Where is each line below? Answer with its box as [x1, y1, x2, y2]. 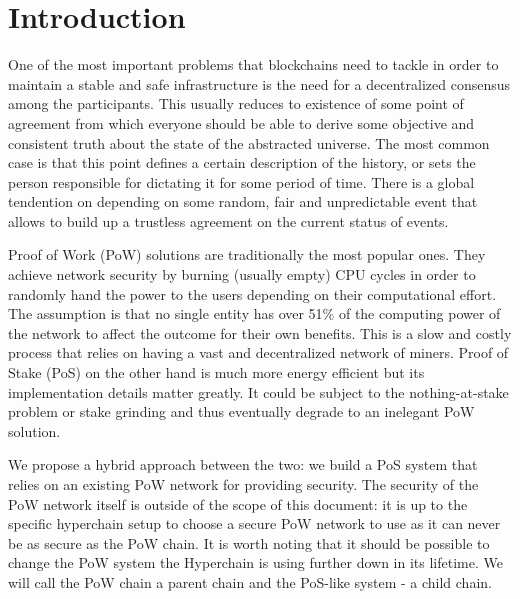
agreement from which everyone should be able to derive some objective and [8, 112, 475, 133]
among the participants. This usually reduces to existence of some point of [8, 93, 464, 114]
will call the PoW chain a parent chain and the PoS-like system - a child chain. [8, 571, 492, 592]
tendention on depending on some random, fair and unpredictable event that [8, 191, 478, 212]
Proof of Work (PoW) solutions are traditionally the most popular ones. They [8, 244, 486, 265]
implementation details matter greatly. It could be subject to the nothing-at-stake [8, 381, 509, 402]
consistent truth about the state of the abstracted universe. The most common [8, 132, 490, 153]
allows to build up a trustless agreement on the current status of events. [8, 210, 449, 231]
